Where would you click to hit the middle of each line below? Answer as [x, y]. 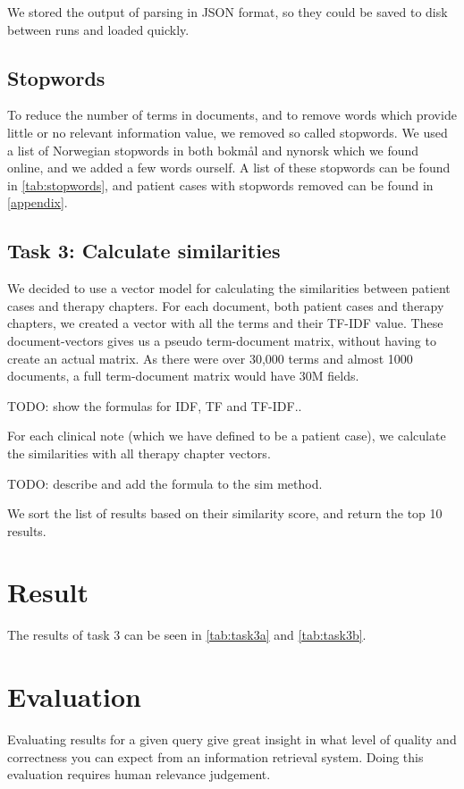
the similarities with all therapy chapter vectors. [139, 453]
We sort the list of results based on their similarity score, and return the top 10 [225, 513]
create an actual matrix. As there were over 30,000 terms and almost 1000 [210, 358]
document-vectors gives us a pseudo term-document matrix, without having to [222, 340]
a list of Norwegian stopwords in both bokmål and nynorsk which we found [213, 150]
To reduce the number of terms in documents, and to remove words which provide [232, 115]
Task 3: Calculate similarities [144, 251]
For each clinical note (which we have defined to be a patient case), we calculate [227, 436]
